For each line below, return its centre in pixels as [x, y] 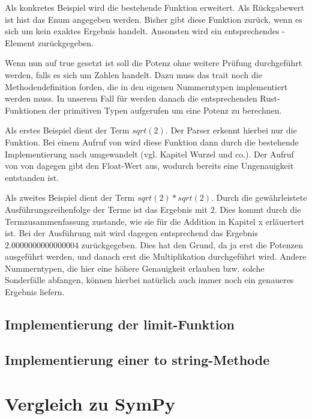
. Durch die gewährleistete [259, 197]
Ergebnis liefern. [35, 292]
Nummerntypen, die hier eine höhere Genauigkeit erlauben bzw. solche [135, 268]
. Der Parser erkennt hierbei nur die [231, 130]
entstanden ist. [32, 177]
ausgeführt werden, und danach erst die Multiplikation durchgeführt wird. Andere [156, 256]
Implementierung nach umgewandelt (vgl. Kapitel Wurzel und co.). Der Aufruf [149, 154]
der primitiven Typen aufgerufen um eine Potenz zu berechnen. [165, 110]
